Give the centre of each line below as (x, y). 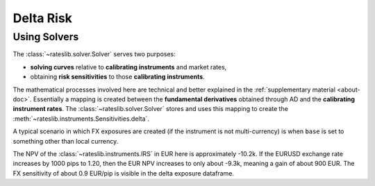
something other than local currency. (66, 141)
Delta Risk (43, 18)
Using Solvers (46, 37)
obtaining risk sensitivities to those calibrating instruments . (117, 77)
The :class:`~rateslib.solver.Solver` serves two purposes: (94, 54)
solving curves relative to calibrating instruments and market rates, (128, 67)
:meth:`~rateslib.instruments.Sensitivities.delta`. (81, 119)
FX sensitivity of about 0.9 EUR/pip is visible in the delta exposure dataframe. (123, 173)
